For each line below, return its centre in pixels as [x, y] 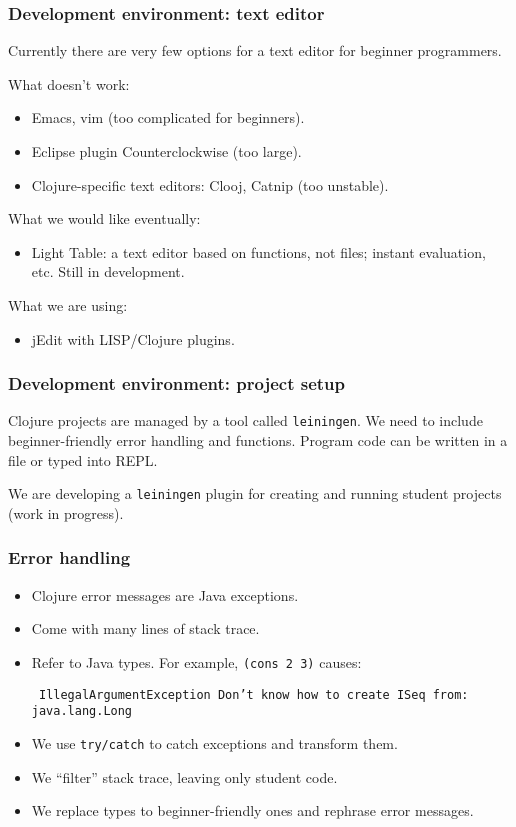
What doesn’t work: [69, 83]
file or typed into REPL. [83, 459]
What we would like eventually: [104, 218]
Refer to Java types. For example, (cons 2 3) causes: [196, 661]
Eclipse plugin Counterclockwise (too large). [166, 151]
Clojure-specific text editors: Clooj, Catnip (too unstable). [210, 184]
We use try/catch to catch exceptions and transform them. [214, 742]
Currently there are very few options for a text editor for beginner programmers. [255, 50]
